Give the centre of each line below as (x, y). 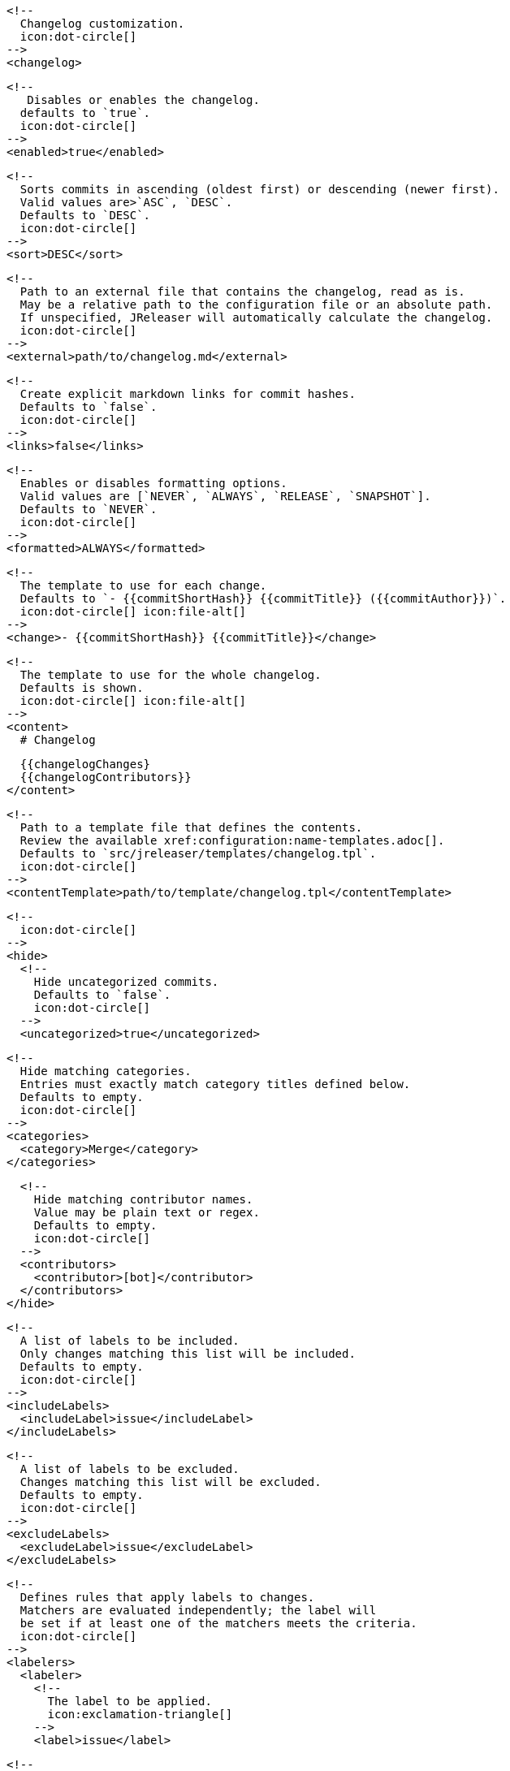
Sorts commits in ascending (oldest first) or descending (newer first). (259, 189)
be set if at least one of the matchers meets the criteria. (218, 1623)
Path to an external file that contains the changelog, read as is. (242, 292)
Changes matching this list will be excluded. (171, 1482)
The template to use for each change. (143, 585)
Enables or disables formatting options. (153, 483)
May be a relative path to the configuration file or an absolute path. (256, 305)
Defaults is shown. (82, 688)
